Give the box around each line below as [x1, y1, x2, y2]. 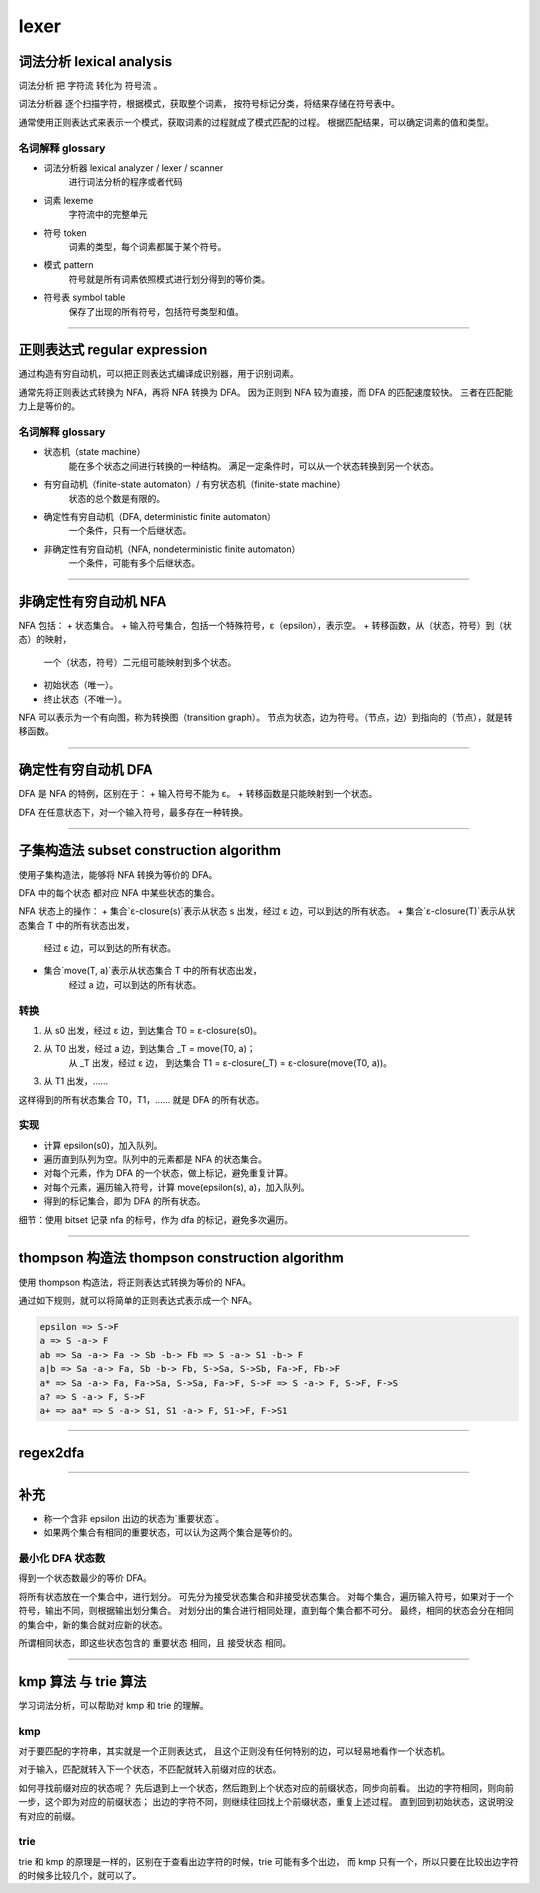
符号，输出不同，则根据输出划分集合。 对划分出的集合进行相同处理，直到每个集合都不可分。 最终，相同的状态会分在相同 [18, 1605, 514, 1617]
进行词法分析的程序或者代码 [68, 176, 183, 188]
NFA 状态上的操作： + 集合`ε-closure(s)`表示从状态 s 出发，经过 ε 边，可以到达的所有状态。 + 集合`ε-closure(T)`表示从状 [18, 905, 516, 917]
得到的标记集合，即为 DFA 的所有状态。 [43, 1195, 206, 1207]
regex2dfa [18, 1444, 85, 1461]
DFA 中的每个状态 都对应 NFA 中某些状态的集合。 [18, 886, 220, 899]
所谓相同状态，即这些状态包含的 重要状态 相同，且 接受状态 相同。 [18, 1636, 292, 1649]
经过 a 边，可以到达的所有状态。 [68, 978, 202, 990]
